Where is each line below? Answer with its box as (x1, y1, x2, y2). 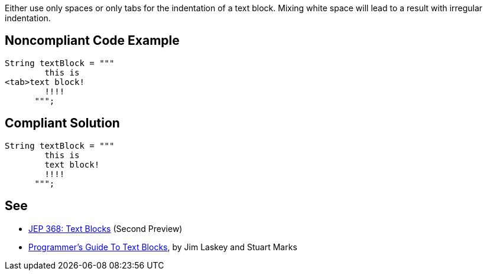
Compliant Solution (5, 116, 120, 131)
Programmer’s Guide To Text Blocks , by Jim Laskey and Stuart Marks (28, 241, 297, 252)
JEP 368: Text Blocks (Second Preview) (28, 223, 183, 234)
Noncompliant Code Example (5, 33, 180, 48)
